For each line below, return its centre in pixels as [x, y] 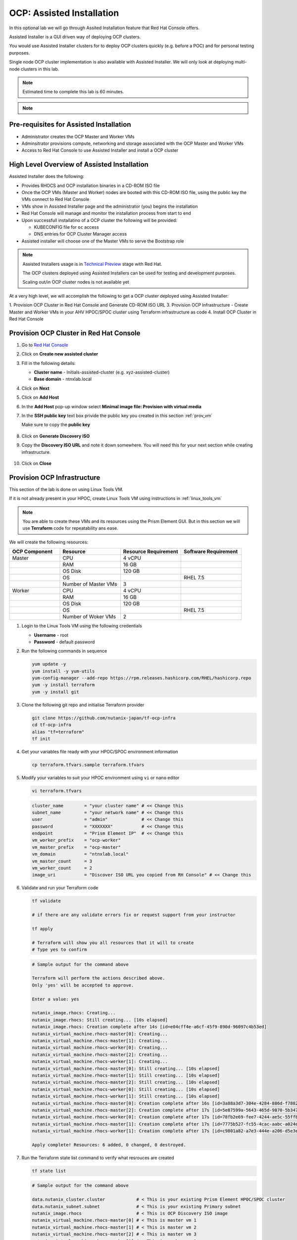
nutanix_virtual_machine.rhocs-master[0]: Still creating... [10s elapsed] [126, 1068]
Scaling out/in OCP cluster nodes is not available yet [76, 282]
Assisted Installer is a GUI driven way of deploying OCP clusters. [75, 37]
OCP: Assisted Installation [64, 13]
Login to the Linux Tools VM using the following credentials [82, 626]
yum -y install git [55, 692]
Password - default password [64, 642]
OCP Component [32, 552]
